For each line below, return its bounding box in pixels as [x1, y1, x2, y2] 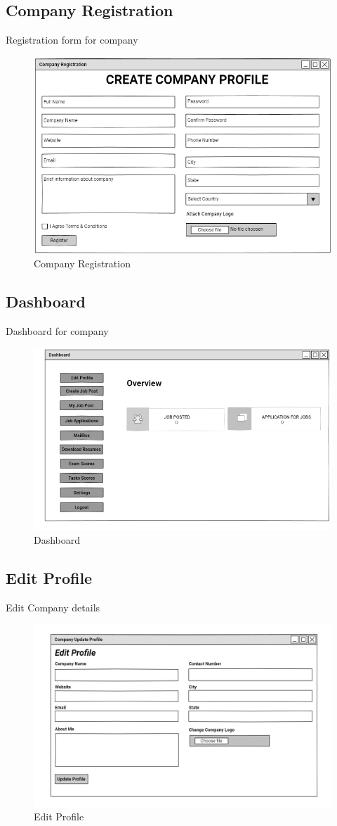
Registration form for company [6, 32, 138, 47]
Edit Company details [6, 599, 100, 614]
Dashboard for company [6, 323, 109, 338]
